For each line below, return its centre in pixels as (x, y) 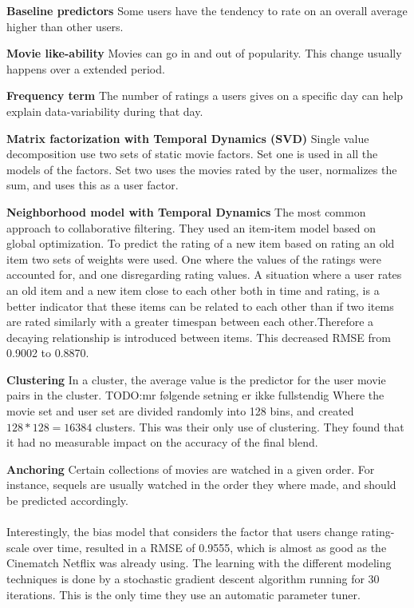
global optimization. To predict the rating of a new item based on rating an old (201, 243)
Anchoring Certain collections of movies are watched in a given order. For (191, 469)
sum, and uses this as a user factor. (93, 185)
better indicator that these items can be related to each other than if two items (200, 306)
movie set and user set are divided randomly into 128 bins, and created (180, 411)
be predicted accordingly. (67, 501)
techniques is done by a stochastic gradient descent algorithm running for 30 (193, 578)
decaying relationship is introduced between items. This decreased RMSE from (199, 337)
